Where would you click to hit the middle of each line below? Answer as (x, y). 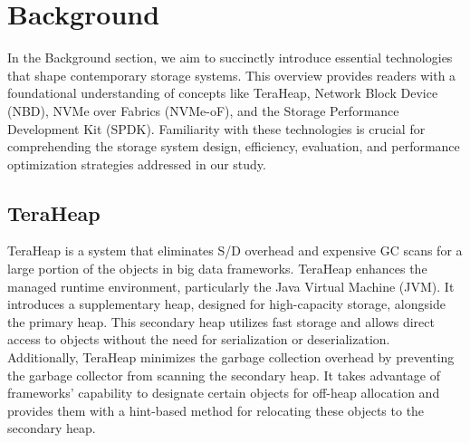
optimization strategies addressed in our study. (137, 164)
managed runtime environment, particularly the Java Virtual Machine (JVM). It (231, 286)
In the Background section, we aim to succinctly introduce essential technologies (230, 58)
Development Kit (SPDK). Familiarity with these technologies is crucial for (216, 128)
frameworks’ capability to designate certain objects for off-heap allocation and (224, 393)
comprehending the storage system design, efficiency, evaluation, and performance (234, 146)
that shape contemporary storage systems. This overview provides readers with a (232, 75)
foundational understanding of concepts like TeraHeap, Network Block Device (223, 93)
